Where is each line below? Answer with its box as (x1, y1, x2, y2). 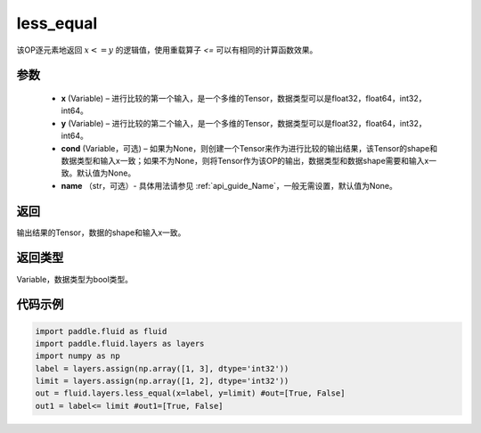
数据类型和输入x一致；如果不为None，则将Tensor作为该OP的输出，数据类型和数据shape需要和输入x (61, 155, 429, 166)
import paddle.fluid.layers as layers (35, 339, 205, 348)
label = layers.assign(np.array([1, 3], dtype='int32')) (35, 364, 289, 373)
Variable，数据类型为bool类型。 (16, 274, 134, 284)
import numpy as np (35, 351, 120, 361)
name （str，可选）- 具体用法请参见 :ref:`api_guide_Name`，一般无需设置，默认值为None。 (61, 180, 398, 191)
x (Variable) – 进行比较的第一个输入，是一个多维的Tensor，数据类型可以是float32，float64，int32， (61, 93, 427, 103)
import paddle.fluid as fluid (35, 326, 167, 336)
